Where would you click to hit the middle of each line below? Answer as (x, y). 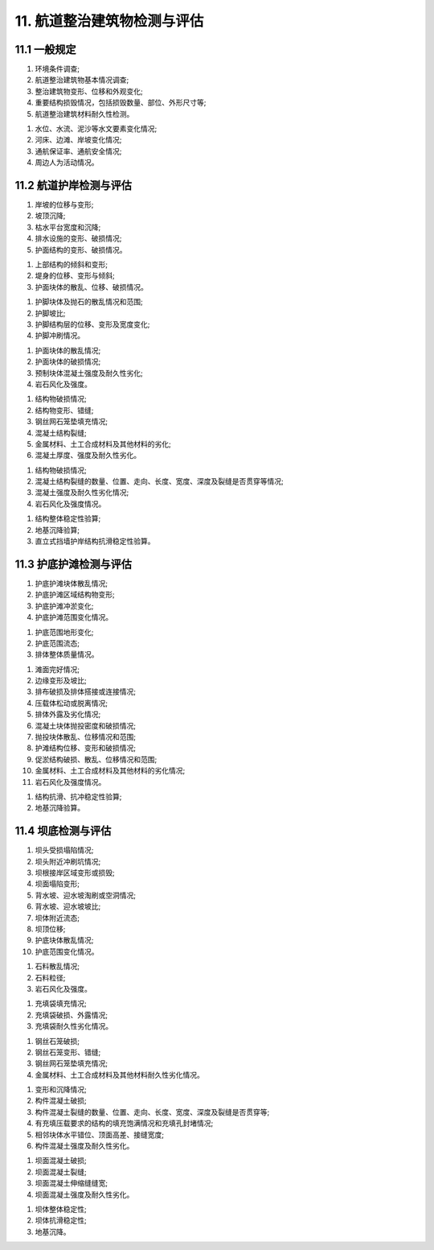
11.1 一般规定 (45, 50)
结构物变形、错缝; (64, 410)
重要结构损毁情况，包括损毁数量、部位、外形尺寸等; (121, 103)
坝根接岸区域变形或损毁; (75, 873)
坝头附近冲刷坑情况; (68, 861)
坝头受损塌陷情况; (64, 850)
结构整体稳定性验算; (68, 518)
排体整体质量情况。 (67, 654)
